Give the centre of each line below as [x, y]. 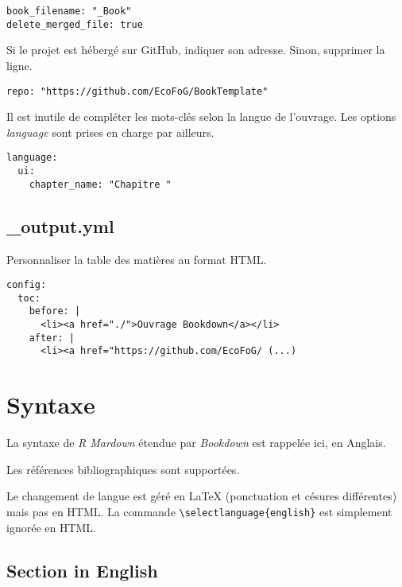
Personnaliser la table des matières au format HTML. [137, 259]
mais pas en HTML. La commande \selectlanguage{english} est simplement [199, 511]
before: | [55, 311]
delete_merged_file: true [75, 24]
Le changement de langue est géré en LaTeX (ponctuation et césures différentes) [202, 496]
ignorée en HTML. [52, 527]
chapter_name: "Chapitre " [100, 184]
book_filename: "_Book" [69, 11]
